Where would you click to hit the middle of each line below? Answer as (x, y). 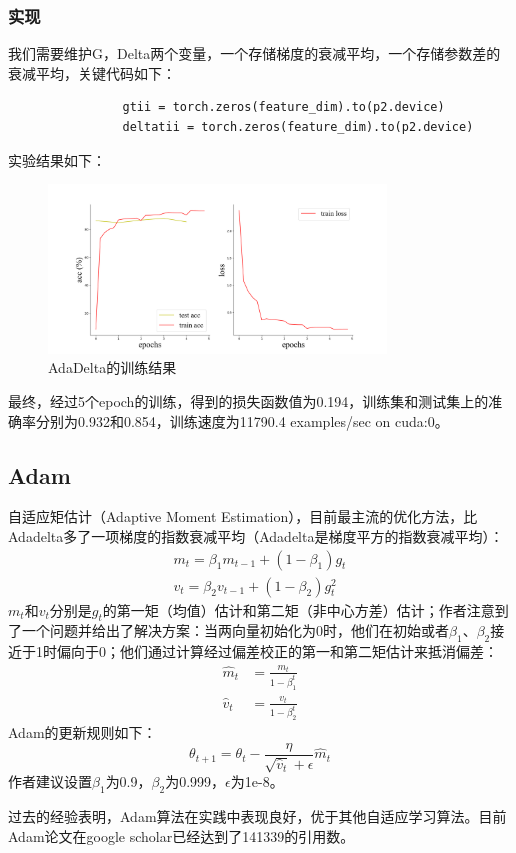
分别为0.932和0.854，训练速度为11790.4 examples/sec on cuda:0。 (242, 420)
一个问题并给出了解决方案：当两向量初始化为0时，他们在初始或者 (235, 630)
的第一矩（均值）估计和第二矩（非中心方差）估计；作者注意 (298, 609)
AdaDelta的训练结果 (112, 367)
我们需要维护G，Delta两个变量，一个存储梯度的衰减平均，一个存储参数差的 (254, 53)
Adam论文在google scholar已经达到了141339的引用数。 (181, 835)
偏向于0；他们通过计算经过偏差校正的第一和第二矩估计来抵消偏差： (277, 651)
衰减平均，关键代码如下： (92, 72)
